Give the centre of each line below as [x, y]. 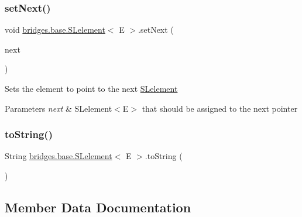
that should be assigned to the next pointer [220, 108]
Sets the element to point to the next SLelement [91, 88]
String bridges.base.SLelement [59, 156]
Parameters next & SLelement [59, 108]
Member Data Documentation [98, 207]
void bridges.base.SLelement [55, 30]
